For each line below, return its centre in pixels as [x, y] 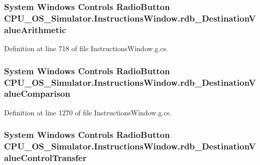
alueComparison [37, 94]
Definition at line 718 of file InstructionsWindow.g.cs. [86, 48]
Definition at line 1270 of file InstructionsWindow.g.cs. [88, 112]
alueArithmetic [35, 29]
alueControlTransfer [45, 158]
